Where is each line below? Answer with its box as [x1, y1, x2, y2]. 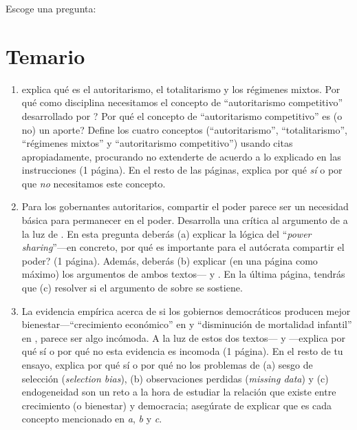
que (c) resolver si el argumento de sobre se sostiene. [21, 280, 243, 295]
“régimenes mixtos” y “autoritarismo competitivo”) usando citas [21, 136, 293, 150]
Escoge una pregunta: [6, 1, 96, 15]
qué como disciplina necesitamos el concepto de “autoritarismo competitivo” [21, 95, 343, 110]
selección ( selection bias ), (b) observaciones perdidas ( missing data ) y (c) [21, 371, 329, 385]
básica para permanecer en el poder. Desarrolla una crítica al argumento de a [21, 213, 348, 227]
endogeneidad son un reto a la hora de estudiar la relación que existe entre [21, 385, 336, 399]
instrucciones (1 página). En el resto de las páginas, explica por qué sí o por [21, 163, 343, 177]
